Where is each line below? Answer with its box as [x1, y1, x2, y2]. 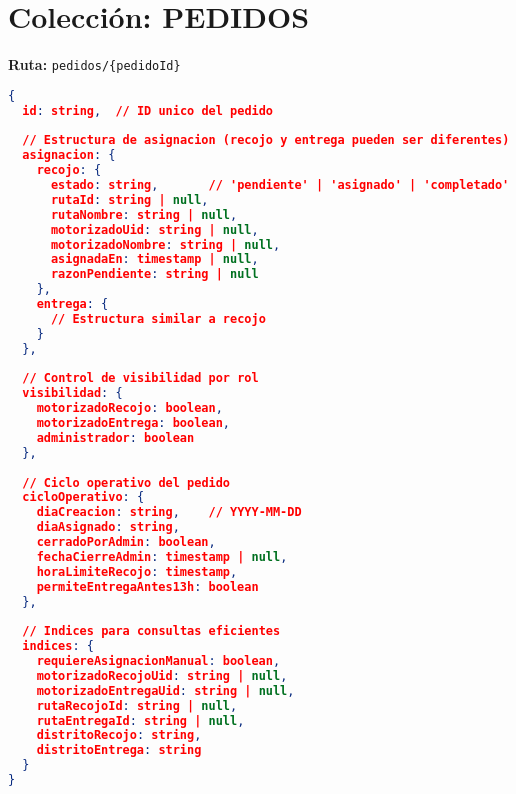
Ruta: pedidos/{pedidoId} [8, 54, 181, 75]
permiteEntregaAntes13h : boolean [36, 579, 259, 594]
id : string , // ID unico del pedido [22, 103, 274, 118]
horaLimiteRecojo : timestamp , [36, 564, 238, 579]
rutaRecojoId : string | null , [36, 698, 238, 713]
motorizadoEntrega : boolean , [36, 416, 230, 431]
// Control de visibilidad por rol [22, 371, 259, 386]
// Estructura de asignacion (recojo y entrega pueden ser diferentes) [22, 133, 510, 148]
